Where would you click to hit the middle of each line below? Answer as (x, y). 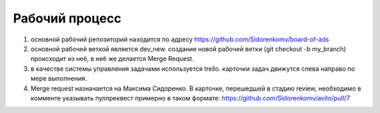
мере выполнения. (59, 79)
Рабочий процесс (67, 18)
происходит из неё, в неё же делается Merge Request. (112, 59)
